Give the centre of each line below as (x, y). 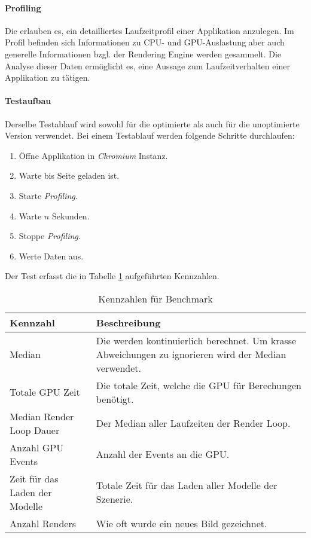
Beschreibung (128, 322)
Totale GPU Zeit (45, 392)
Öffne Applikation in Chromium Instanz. (93, 155)
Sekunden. (71, 215)
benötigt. (115, 399)
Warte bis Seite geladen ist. (69, 175)
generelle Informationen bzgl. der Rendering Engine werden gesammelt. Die (143, 54)
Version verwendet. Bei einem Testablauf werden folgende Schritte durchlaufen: (150, 135)
